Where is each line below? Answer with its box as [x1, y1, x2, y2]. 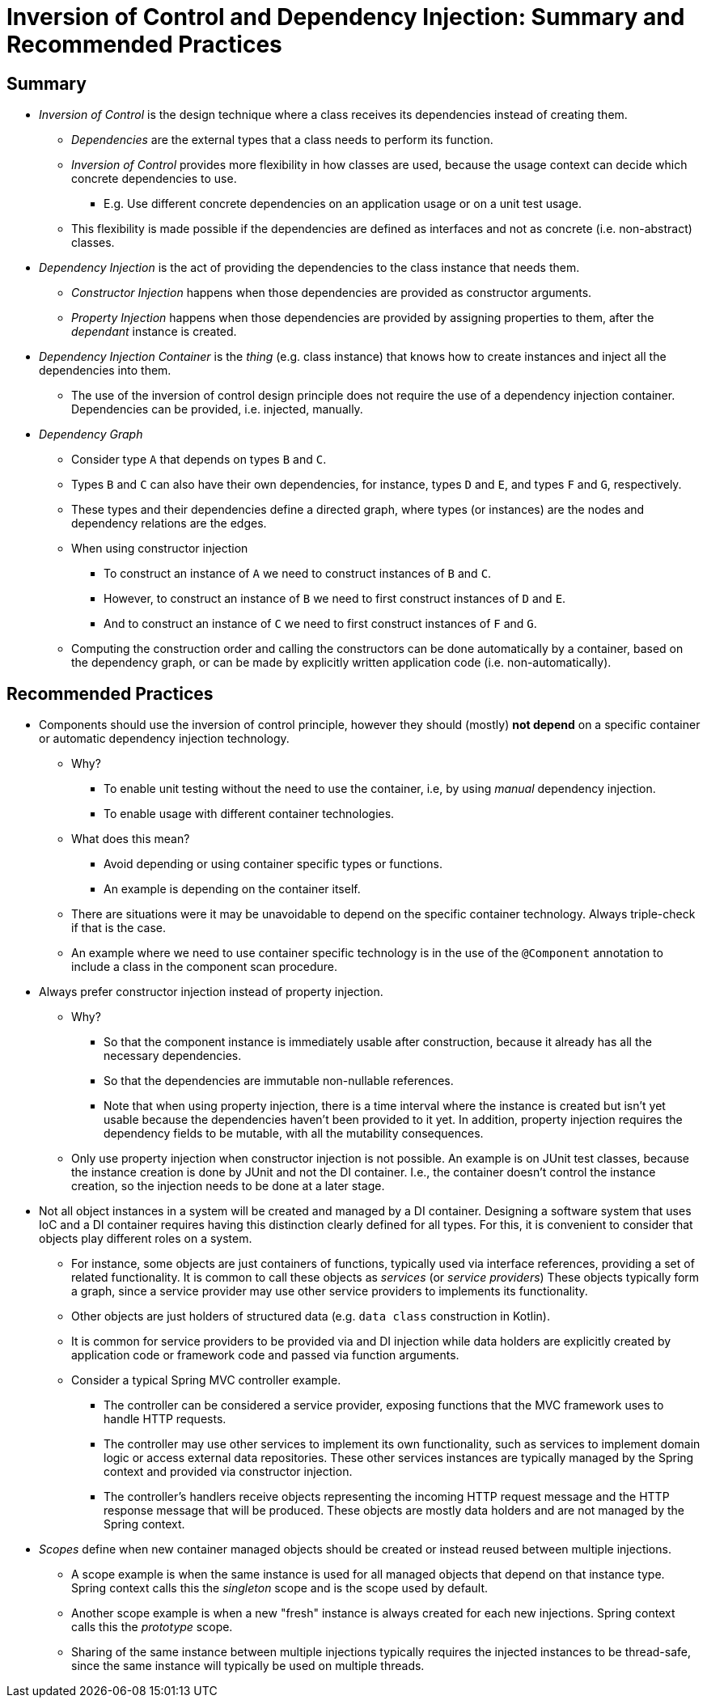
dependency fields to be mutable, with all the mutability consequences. [104, 1126, 484, 1141]
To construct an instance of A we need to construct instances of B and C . [104, 566, 492, 581]
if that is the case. [71, 921, 167, 935]
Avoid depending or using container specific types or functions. [104, 857, 442, 871]
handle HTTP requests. [104, 1412, 226, 1426]
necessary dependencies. [104, 1049, 242, 1063]
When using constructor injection [71, 541, 248, 556]
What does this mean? [71, 832, 190, 846]
